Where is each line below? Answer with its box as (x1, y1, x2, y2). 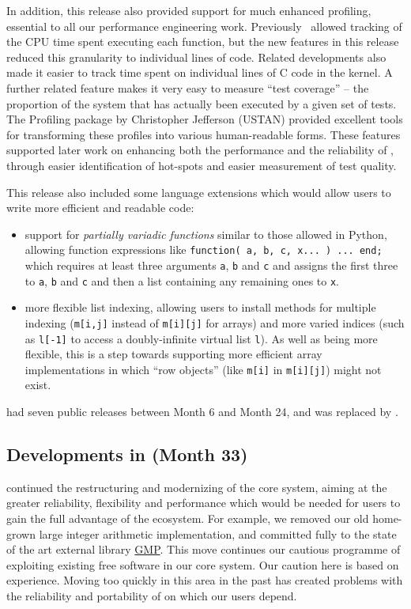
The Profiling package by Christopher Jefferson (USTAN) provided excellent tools (6, 111, 403, 127)
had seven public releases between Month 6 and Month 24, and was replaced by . (6, 403, 398, 420)
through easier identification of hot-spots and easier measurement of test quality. (6, 157, 397, 173)
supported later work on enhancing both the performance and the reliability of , (6, 142, 394, 158)
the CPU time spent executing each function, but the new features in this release (6, 33, 399, 50)
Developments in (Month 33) (6, 442, 248, 467)
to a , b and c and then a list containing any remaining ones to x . (25, 272, 340, 289)
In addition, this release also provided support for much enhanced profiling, (6, 2, 371, 18)
